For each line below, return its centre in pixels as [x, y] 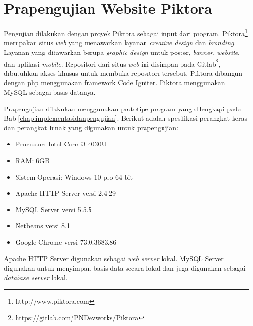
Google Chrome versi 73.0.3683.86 [66, 242]
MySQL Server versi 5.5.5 [54, 209]
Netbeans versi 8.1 [43, 226]
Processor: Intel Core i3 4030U [61, 144]
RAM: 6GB [32, 160]
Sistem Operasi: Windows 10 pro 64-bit [74, 176]
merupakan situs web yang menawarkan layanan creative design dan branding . [120, 43]
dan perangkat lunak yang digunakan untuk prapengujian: [91, 127]
